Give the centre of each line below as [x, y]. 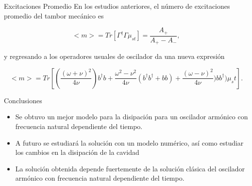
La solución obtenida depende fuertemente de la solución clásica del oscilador [130, 168]
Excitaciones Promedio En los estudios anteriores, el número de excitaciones [117, 6]
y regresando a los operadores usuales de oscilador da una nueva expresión [114, 56]
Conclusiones [23, 100]
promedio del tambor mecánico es [54, 15]
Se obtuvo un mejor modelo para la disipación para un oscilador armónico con [132, 117]
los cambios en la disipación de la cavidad [77, 152]
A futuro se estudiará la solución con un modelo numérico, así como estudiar [129, 142]
